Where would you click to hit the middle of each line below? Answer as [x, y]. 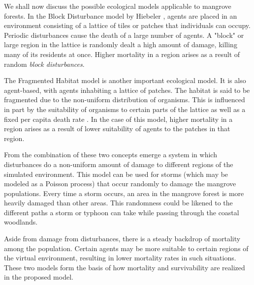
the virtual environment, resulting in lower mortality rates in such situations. [120, 258]
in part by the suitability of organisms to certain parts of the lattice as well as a [125, 109]
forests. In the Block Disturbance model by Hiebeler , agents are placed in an [121, 15]
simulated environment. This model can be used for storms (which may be [116, 174]
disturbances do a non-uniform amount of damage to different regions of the [119, 164]
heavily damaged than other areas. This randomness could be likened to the [118, 203]
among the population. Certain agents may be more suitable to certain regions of [126, 248]
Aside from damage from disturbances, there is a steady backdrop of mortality [122, 239]
